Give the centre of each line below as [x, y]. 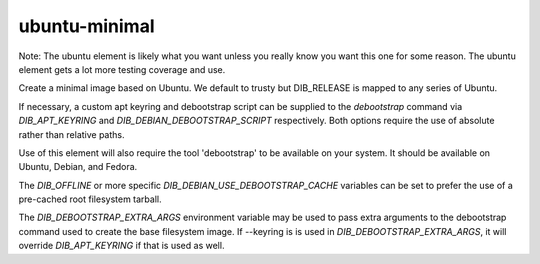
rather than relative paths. [71, 134]
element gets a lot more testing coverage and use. [122, 69]
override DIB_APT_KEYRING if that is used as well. [121, 246]
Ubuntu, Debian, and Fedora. [78, 167]
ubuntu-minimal [86, 26]
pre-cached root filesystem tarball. [90, 199]
